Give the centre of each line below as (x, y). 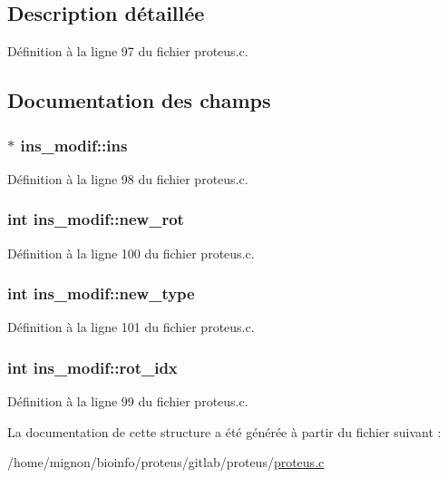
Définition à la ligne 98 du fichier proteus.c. (128, 178)
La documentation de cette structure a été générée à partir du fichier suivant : (224, 431)
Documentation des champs (139, 100)
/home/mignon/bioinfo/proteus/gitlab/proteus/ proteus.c (166, 462)
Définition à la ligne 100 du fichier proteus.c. (131, 253)
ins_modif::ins (74, 145)
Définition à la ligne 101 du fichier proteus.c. (131, 327)
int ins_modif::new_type (101, 293)
